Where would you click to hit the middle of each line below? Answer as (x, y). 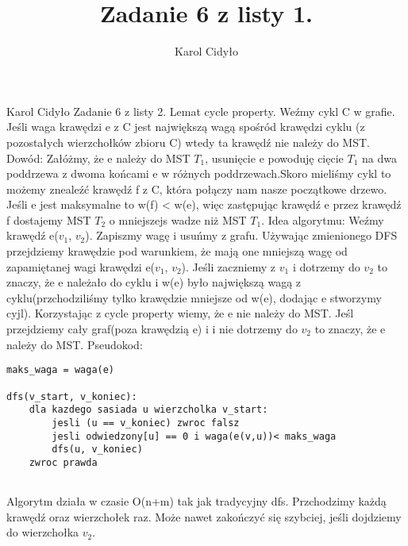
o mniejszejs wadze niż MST (178, 219)
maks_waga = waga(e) (61, 370)
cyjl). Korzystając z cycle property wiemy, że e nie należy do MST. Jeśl (180, 313)
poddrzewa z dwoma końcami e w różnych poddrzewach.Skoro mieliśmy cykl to (199, 173)
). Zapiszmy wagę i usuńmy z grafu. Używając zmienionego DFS (241, 235)
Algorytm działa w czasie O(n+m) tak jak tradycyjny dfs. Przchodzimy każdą (196, 501)
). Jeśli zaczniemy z (229, 266)
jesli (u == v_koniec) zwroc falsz (146, 423)
